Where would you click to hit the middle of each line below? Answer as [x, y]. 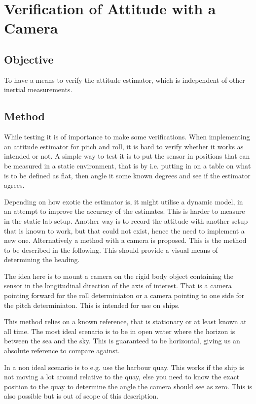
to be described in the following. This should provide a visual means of [111, 250]
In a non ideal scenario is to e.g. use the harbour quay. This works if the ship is [124, 367]
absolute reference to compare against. [62, 351]
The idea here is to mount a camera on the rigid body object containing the [119, 276]
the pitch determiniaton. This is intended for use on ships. [92, 305]
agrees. [14, 185]
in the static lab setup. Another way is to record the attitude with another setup [126, 220]
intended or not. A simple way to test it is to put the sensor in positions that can [127, 156]
